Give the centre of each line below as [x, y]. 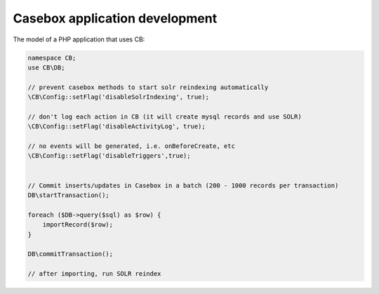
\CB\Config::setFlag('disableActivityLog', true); [117, 127]
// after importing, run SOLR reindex [94, 274]
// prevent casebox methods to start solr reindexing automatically [148, 87]
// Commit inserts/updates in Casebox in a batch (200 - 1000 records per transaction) [183, 185]
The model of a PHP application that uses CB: [79, 39]
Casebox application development [115, 18]
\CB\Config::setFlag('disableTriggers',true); [109, 156]
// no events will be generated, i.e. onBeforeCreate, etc [131, 146]
